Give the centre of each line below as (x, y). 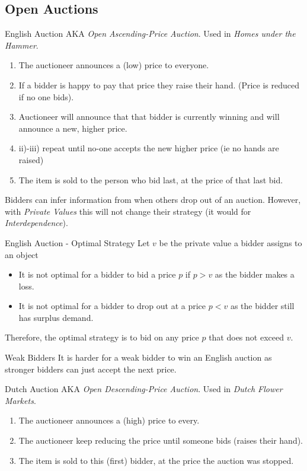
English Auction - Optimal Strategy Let (77, 242)
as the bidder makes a (255, 274)
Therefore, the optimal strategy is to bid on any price (102, 337)
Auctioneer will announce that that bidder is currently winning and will (149, 117)
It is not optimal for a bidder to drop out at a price (112, 306)
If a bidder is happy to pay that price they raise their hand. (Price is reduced (159, 85)
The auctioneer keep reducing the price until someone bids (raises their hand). (161, 440)
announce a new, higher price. (73, 128)
